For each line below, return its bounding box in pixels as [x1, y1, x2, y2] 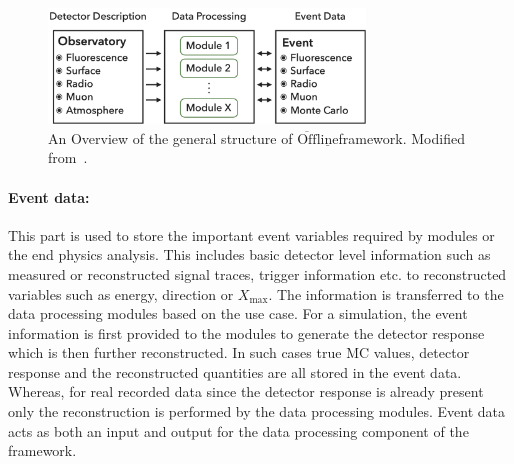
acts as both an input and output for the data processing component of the [8, 420, 469, 441]
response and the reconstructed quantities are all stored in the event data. [8, 361, 462, 382]
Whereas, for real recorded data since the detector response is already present [8, 381, 484, 402]
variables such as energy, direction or [8, 283, 234, 304]
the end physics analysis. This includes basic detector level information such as [8, 244, 491, 265]
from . [48, 147, 88, 168]
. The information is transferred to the [268, 283, 504, 304]
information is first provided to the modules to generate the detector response [8, 322, 485, 343]
